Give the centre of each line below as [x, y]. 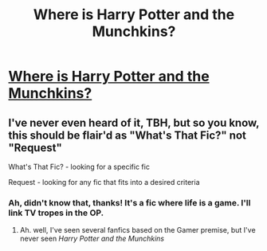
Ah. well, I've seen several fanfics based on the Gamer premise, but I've [138, 230]
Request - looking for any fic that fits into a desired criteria [104, 182]
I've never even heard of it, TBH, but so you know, [134, 122]
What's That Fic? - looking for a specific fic [79, 167]
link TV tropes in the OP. [56, 213]
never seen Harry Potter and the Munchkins [92, 239]
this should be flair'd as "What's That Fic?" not [128, 135]
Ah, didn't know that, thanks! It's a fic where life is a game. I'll [130, 202]
